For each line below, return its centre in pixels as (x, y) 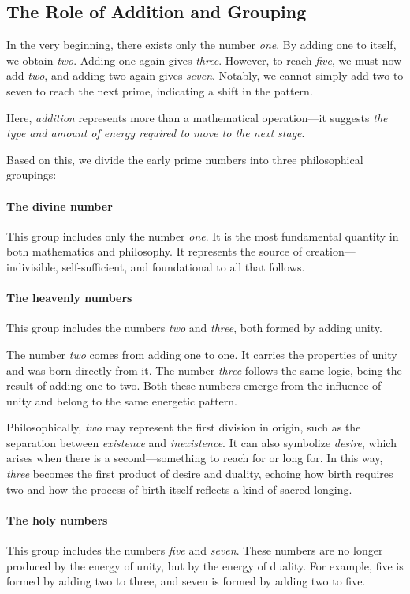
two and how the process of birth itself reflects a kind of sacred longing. (179, 489)
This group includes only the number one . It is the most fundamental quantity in (203, 235)
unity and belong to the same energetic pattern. (122, 400)
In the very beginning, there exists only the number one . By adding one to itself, (201, 45)
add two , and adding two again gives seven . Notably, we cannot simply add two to (205, 75)
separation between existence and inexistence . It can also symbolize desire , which (201, 442)
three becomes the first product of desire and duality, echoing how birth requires (200, 474)
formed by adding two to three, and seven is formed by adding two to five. (186, 581)
